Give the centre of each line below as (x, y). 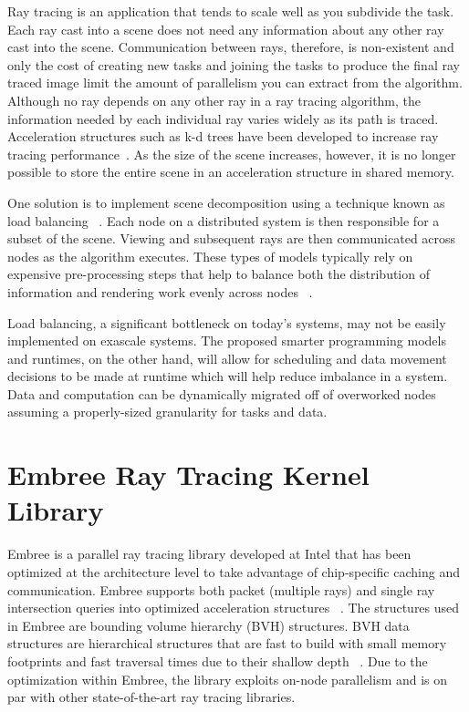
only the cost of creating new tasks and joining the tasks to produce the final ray (234, 64)
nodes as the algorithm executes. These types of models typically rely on (210, 256)
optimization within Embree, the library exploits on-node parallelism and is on (228, 679)
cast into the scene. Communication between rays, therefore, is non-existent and (231, 47)
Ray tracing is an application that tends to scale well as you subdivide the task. (231, 11)
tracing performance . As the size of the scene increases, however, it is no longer (232, 154)
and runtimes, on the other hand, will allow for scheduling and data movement (227, 358)
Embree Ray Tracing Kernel (188, 475)
